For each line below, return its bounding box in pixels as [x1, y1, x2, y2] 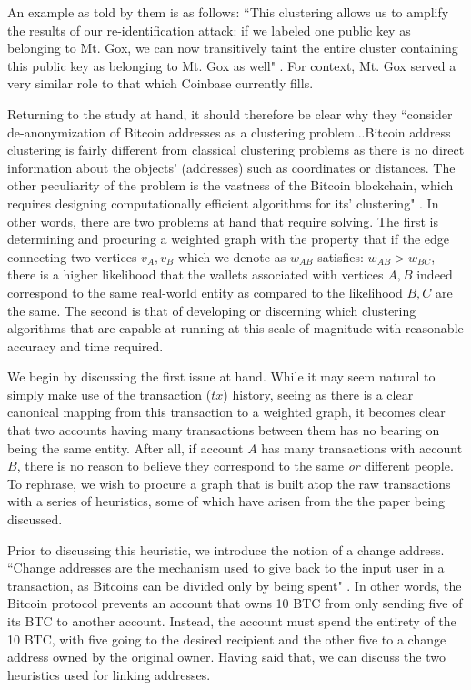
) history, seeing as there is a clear [223, 384, 414, 403]
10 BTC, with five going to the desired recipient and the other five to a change [7, 629, 446, 648]
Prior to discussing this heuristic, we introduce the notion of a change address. [7, 540, 445, 559]
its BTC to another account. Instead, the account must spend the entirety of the [7, 612, 456, 630]
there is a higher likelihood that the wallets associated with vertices [7, 265, 384, 284]
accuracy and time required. [7, 336, 164, 355]
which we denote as [177, 247, 286, 266]
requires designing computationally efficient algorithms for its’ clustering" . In [7, 193, 439, 212]
